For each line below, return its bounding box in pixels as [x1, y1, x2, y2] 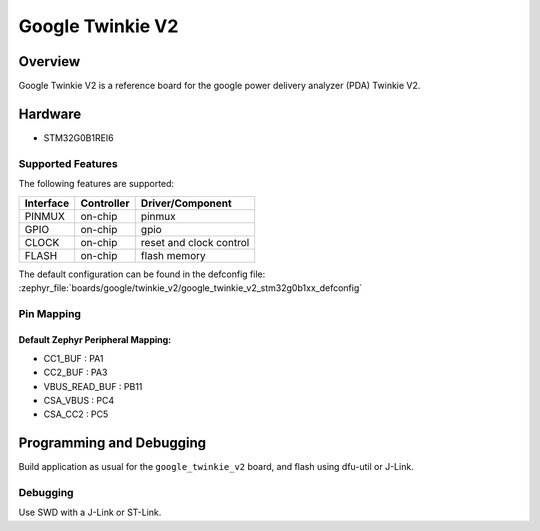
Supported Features [18, 156, 119, 170]
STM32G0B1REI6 [43, 131, 114, 144]
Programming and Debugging [18, 435, 207, 452]
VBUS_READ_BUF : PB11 [43, 380, 143, 392]
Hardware [18, 105, 82, 122]
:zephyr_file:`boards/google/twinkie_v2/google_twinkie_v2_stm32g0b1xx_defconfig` [18, 281, 363, 294]
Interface [24, 196, 70, 210]
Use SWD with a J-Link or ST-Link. [18, 506, 162, 519]
